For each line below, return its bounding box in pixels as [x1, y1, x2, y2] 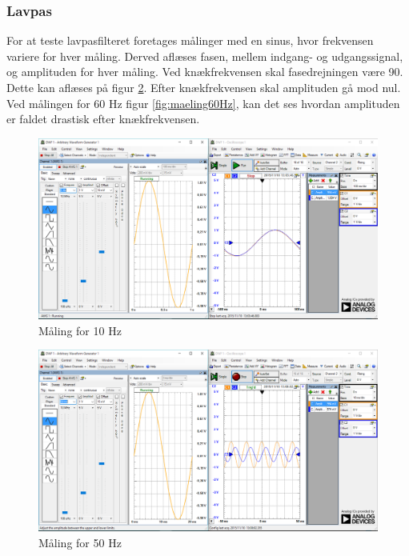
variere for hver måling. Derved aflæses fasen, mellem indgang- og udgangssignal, [6, 47, 403, 64]
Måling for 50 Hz [38, 534, 122, 550]
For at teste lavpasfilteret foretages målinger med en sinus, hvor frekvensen [6, 32, 374, 49]
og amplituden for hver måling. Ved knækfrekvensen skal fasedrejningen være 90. [6, 63, 403, 80]
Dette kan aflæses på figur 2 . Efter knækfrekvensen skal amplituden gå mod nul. [6, 79, 401, 95]
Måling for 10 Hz [38, 322, 122, 338]
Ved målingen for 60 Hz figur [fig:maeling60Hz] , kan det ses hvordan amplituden [6, 94, 400, 111]
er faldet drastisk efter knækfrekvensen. [6, 110, 200, 127]
